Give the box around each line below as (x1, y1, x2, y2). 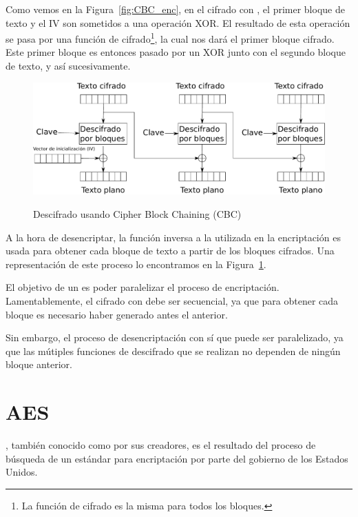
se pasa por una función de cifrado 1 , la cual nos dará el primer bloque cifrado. (6, 30, 335, 45)
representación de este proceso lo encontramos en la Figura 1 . (6, 256, 266, 271)
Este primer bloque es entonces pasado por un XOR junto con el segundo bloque (6, 45, 346, 59)
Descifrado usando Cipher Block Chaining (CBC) (33, 206, 242, 221)
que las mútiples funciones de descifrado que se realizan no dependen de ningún (6, 343, 341, 358)
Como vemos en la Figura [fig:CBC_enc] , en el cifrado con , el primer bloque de (6, 2, 345, 16)
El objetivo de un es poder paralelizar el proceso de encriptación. (6, 280, 280, 294)
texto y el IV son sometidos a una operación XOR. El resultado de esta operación (6, 15, 350, 30)
